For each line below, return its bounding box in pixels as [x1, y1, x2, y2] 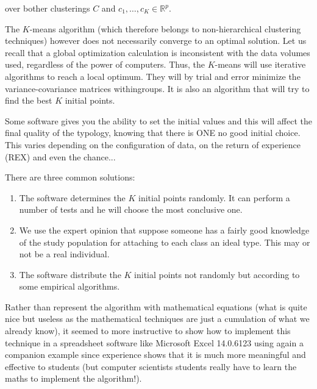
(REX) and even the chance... [5, 150, 116, 163]
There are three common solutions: [5, 171, 135, 184]
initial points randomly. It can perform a [138, 191, 290, 204]
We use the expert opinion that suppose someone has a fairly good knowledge [19, 223, 310, 236]
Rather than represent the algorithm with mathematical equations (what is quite [5, 300, 307, 313]
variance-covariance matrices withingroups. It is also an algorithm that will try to [5, 82, 310, 95]
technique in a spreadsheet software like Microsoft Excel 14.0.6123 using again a [5, 336, 304, 349]
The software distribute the [19, 268, 121, 280]
